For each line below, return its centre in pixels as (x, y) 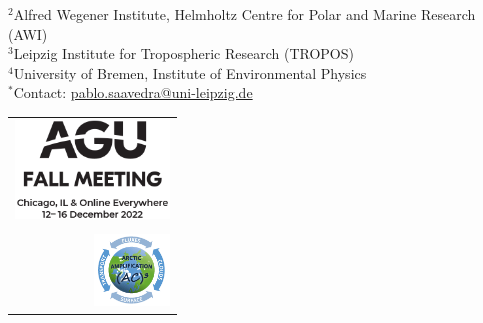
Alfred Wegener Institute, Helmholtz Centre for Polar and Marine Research (244, 14)
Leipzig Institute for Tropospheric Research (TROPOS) (183, 53)
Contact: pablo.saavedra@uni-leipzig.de (133, 92)
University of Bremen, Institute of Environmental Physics (190, 72)
